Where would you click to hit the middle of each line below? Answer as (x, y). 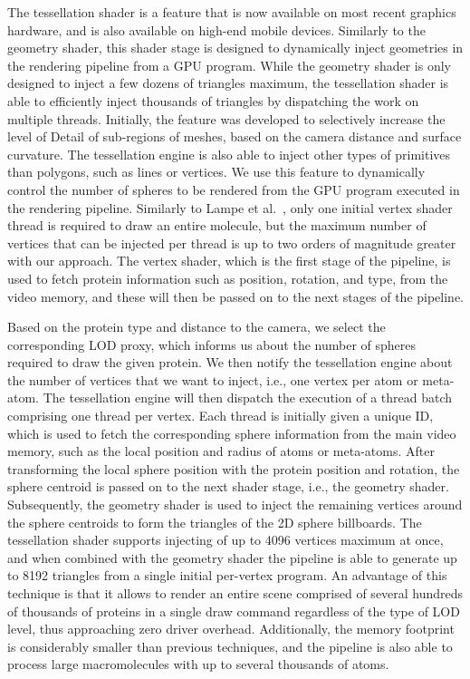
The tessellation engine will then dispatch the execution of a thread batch (248, 398)
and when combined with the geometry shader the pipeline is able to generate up (232, 557)
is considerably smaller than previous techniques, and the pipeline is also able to (230, 646)
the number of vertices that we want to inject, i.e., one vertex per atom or (213, 379)
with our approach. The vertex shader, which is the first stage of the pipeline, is (229, 261)
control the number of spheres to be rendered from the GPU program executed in (234, 189)
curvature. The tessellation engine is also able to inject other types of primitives (229, 154)
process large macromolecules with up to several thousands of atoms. (198, 664)
